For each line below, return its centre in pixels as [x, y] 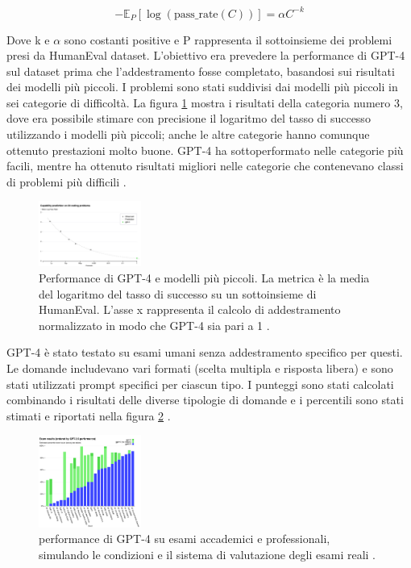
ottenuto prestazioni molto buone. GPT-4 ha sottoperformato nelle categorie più [205, 150]
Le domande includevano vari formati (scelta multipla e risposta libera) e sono [200, 368]
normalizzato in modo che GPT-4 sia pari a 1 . [154, 325]
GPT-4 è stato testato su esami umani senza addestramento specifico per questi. [205, 352]
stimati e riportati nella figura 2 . [89, 415]
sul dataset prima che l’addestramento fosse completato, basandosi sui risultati [201, 71]
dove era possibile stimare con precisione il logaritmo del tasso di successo [189, 118]
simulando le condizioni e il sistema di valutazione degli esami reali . [207, 554]
